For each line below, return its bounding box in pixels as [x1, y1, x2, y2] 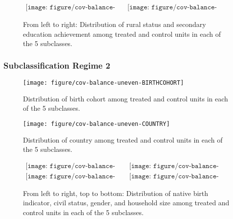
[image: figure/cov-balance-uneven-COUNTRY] [23, 120, 170, 127]
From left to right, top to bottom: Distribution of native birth [23, 188, 209, 198]
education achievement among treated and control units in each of [23, 28, 221, 39]
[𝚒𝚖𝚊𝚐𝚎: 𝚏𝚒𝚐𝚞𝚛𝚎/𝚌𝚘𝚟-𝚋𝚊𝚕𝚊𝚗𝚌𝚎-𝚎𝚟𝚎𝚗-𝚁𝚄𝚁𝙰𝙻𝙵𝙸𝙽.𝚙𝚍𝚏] [25, 4, 115, 11]
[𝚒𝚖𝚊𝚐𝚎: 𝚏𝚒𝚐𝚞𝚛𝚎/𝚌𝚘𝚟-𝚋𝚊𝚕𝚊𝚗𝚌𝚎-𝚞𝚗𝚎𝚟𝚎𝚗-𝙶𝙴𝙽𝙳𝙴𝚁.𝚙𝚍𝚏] [25, 172, 115, 180]
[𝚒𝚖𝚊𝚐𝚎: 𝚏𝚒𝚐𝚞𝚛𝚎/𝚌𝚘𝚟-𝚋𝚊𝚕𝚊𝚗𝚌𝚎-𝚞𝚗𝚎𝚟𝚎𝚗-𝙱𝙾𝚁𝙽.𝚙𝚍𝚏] [25, 162, 115, 170]
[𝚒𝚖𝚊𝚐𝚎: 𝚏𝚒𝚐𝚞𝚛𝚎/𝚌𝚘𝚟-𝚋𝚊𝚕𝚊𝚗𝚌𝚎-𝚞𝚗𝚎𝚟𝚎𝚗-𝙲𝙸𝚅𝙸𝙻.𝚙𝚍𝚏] [129, 162, 219, 170]
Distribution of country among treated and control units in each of [23, 134, 223, 145]
